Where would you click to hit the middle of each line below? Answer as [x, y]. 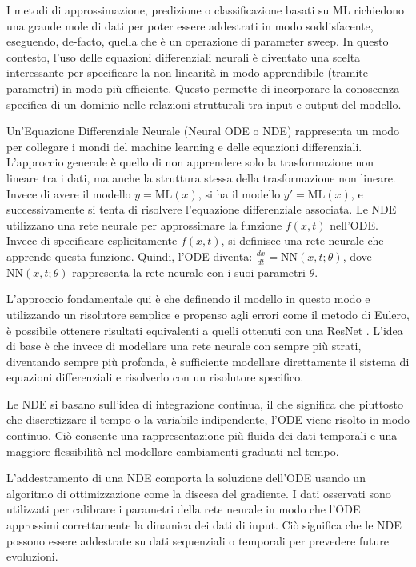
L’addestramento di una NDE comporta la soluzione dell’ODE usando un [186, 478]
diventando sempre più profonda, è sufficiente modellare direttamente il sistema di [208, 361]
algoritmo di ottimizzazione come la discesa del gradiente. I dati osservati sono [199, 493]
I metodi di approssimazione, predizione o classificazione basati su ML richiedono [205, 10]
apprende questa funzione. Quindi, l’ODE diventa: [130, 256]
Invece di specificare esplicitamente [92, 240]
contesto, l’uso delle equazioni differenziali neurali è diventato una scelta [184, 56]
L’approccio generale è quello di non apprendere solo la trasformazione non [190, 162]
